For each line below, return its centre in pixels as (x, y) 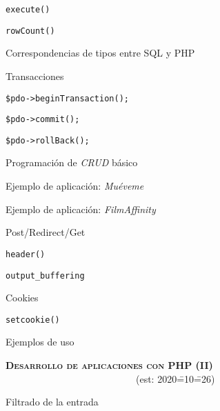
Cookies (22, 298)
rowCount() (30, 31)
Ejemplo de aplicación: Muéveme (75, 186)
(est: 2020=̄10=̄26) (175, 378)
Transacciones (35, 76)
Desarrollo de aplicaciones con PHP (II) (109, 365)
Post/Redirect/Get (46, 232)
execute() (28, 10)
